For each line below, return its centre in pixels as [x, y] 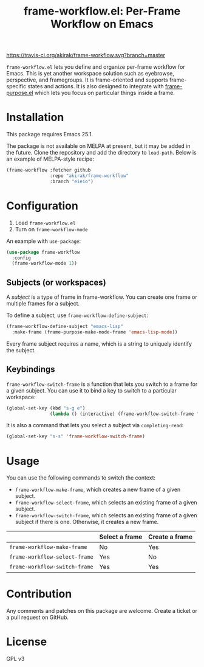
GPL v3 [15, 659]
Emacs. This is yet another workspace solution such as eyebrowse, [90, 74]
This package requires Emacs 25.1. [49, 134]
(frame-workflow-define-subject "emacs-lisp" [65, 327]
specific [16, 86]
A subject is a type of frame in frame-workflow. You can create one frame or [102, 297]
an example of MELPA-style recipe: [50, 159]
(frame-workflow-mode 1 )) [45, 264]
